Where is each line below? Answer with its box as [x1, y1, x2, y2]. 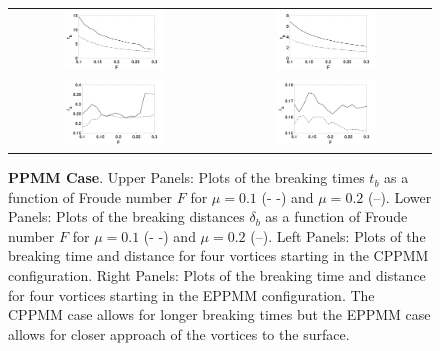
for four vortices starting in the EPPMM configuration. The [8, 284, 375, 305]
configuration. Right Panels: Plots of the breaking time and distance [8, 265, 426, 286]
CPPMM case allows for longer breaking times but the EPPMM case [8, 304, 431, 325]
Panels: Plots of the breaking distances [8, 206, 245, 227]
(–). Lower [367, 186, 432, 207]
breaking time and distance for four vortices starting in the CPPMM [8, 245, 429, 266]
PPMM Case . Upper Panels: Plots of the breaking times [8, 167, 365, 188]
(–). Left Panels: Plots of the [250, 225, 426, 246]
